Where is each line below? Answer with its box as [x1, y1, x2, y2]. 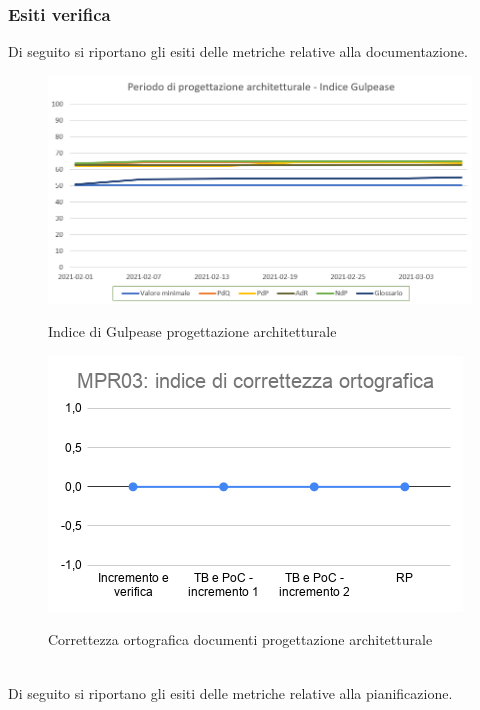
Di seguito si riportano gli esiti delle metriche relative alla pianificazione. [8, 682, 453, 703]
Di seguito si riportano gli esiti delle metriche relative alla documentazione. [8, 41, 468, 62]
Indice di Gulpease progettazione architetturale [48, 321, 337, 342]
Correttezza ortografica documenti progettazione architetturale [48, 629, 433, 650]
